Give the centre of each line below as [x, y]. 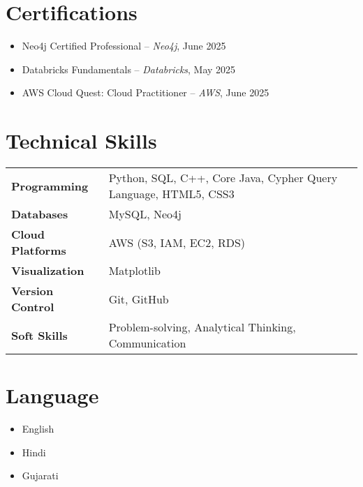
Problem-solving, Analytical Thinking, [202, 327]
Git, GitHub [139, 299]
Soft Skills [39, 335]
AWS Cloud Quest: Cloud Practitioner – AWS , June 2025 [146, 92]
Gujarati [40, 475]
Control [33, 307]
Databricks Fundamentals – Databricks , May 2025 [129, 69]
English [38, 429]
